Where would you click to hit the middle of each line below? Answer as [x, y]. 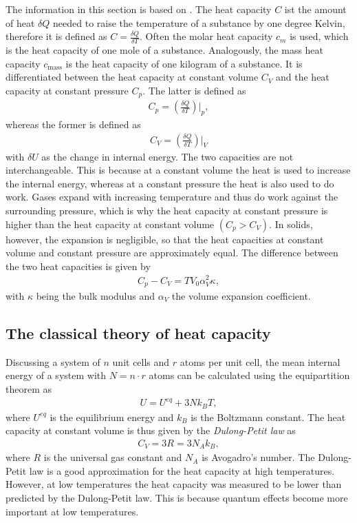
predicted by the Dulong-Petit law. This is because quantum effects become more [177, 498]
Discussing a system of [53, 361]
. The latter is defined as [194, 90]
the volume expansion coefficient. [241, 296]
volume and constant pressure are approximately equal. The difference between [172, 253]
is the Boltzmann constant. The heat [268, 417]
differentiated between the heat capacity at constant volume [132, 77]
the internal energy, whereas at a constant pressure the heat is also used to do [170, 183]
